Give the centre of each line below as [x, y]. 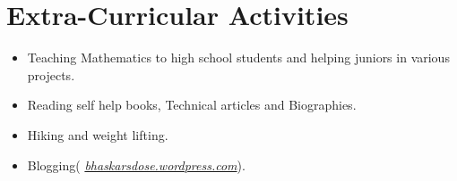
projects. [51, 74]
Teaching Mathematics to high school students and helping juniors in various [238, 58]
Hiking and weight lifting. [98, 134]
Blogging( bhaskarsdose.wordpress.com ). [136, 165]
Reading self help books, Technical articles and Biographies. [192, 105]
